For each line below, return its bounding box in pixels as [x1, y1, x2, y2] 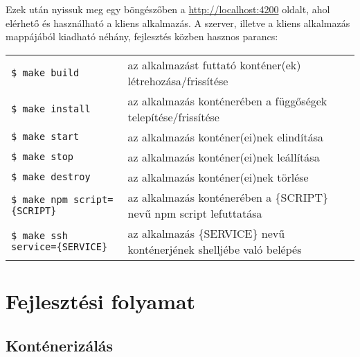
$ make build [11, 67, 80, 78]
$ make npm [11, 193, 68, 205]
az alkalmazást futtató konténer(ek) [127, 56, 301, 73]
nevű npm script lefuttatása [127, 204, 262, 221]
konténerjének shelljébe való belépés [127, 241, 302, 257]
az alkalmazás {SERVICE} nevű [127, 225, 285, 241]
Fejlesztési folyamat [6, 286, 196, 315]
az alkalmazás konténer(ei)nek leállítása [127, 148, 320, 165]
